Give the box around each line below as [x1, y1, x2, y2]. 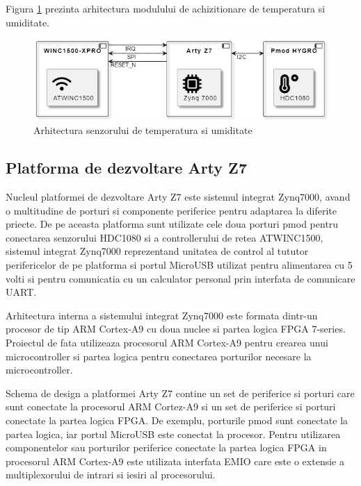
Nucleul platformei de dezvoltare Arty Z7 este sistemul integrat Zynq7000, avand [6, 190, 351, 204]
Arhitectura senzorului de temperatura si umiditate [33, 123, 252, 137]
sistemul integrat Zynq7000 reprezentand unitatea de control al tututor [6, 244, 309, 258]
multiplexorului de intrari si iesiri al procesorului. [6, 467, 216, 482]
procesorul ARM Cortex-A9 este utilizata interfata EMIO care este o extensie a [6, 453, 344, 468]
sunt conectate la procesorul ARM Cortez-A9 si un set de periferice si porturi [6, 399, 336, 414]
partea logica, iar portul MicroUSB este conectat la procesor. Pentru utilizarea [6, 426, 341, 441]
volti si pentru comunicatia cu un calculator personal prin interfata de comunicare [6, 271, 355, 285]
